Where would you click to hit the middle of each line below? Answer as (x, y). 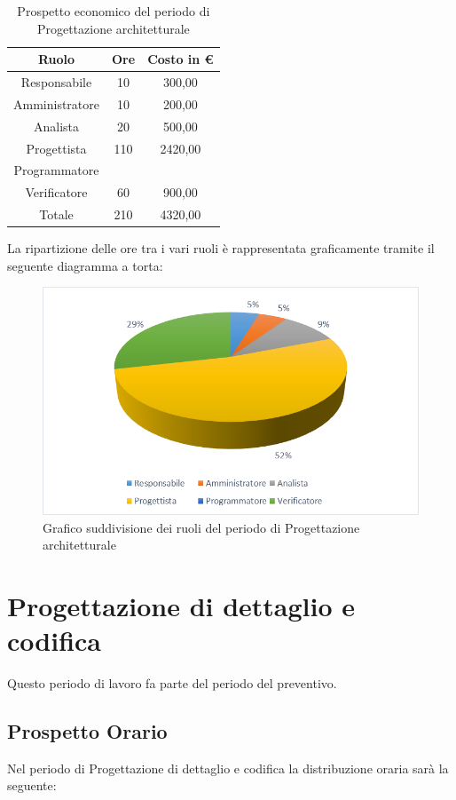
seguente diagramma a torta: (85, 265)
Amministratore (56, 103)
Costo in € (181, 59)
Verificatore (56, 192)
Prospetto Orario (87, 731)
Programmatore (56, 170)
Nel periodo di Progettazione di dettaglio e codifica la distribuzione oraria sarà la (228, 768)
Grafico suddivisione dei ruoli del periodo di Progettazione (201, 527)
